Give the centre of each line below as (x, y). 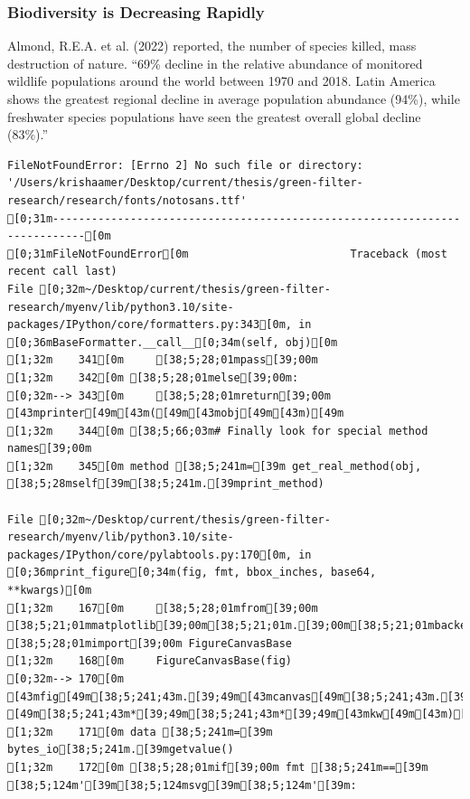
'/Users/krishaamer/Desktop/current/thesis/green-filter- (185, 183)
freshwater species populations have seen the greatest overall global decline (214, 116)
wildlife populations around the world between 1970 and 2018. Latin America (221, 81)
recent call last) (62, 272)
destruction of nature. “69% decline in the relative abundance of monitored (215, 63)
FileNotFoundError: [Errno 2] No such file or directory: (185, 165)
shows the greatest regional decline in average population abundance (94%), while (234, 99)
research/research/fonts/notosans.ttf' (127, 200)
